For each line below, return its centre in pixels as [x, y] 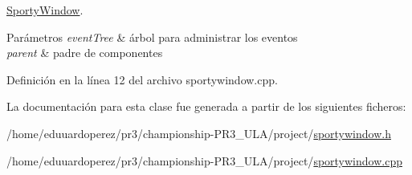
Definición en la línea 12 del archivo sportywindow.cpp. [142, 79]
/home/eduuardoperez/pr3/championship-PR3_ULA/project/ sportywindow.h [199, 133]
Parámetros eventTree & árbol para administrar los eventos [152, 37]
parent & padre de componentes [85, 53]
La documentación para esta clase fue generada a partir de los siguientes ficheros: [206, 106]
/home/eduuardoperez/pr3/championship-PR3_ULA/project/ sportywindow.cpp [204, 160]
